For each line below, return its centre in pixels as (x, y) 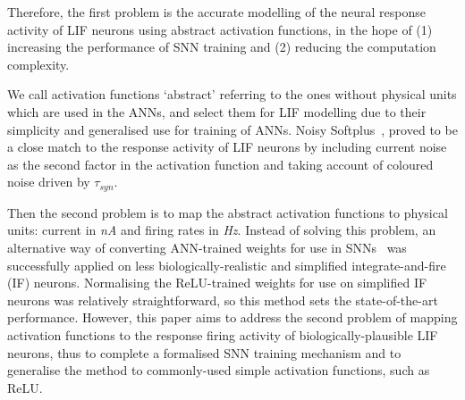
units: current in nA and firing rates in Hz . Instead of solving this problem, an (222, 230)
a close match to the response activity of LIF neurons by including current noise (227, 147)
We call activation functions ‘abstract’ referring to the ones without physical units (232, 94)
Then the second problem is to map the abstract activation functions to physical (228, 212)
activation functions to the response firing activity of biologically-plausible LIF (223, 334)
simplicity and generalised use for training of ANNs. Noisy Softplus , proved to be (232, 129)
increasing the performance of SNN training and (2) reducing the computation (222, 47)
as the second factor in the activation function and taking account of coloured (220, 164)
